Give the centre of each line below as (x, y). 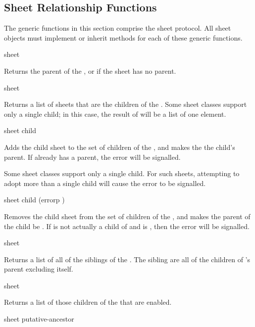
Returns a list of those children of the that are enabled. (88, 302)
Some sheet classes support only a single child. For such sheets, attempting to (122, 173)
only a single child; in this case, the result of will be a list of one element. (115, 114)
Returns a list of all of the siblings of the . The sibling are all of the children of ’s (127, 259)
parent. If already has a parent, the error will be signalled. (92, 157)
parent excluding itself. (39, 269)
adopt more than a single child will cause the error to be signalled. (105, 183)
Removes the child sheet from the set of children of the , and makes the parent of (127, 216)
